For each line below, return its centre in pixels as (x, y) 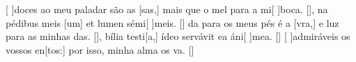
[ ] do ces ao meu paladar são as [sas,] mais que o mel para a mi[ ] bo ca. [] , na (167, 9)
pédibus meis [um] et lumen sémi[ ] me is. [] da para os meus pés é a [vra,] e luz (172, 22)
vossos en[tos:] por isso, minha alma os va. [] (100, 49)
